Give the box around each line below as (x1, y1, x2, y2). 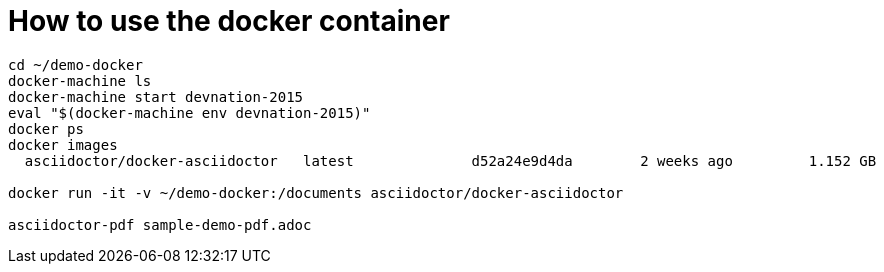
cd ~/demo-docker (8, 56, 143, 73)
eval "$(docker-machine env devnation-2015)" (8, 104, 371, 121)
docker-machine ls (8, 72, 152, 89)
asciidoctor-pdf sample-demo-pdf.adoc (8, 216, 312, 233)
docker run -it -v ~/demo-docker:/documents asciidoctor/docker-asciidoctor (8, 184, 624, 201)
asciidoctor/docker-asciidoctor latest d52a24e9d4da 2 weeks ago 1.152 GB (24, 152, 877, 169)
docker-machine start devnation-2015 (8, 88, 304, 105)
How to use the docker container (8, 4, 450, 38)
